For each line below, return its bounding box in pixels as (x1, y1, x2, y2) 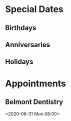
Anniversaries (5, 40, 50, 49)
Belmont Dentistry (5, 97, 63, 106)
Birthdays (5, 24, 36, 32)
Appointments (5, 78, 66, 89)
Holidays (5, 58, 33, 66)
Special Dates (5, 4, 64, 15)
